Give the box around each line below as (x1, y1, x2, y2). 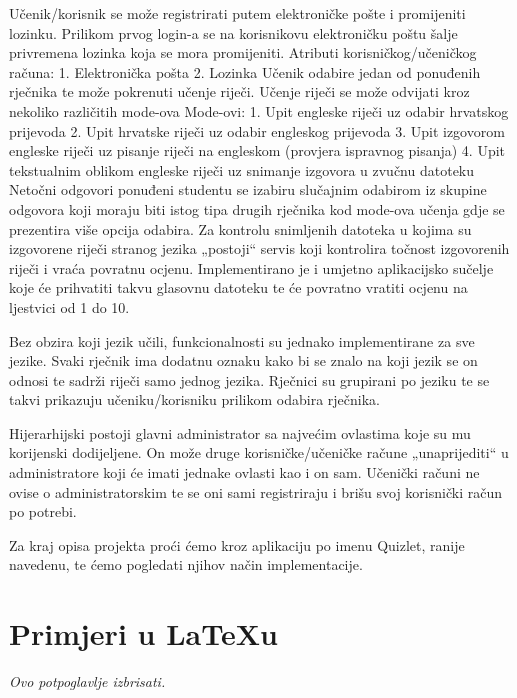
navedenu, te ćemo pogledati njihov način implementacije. (9, 554, 363, 575)
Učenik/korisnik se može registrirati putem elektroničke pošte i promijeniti (9, 3, 466, 23)
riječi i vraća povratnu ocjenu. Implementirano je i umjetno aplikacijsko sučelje (9, 257, 494, 278)
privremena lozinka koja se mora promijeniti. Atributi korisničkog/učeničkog (9, 42, 477, 63)
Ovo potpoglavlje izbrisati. (9, 671, 166, 692)
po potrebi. (9, 501, 77, 522)
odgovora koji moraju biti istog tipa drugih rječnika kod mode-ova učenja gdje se (9, 198, 505, 219)
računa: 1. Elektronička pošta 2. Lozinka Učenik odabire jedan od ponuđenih (9, 61, 481, 82)
